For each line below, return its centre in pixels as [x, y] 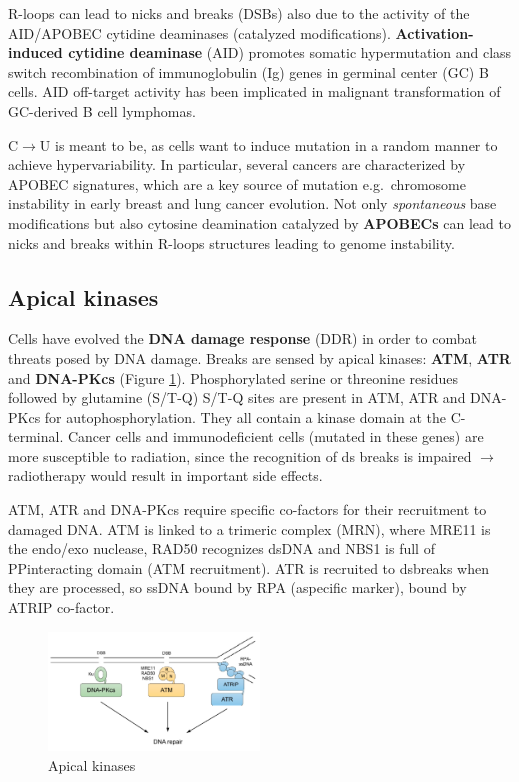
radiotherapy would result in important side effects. [165, 475]
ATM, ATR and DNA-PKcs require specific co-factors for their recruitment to [247, 509]
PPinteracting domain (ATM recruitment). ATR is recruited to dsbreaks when [248, 567]
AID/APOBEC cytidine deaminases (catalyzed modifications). [199, 32]
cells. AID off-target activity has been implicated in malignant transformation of [254, 91]
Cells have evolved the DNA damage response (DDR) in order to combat [242, 338]
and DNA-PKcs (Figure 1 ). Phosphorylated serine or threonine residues [233, 377]
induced [35, 52]
